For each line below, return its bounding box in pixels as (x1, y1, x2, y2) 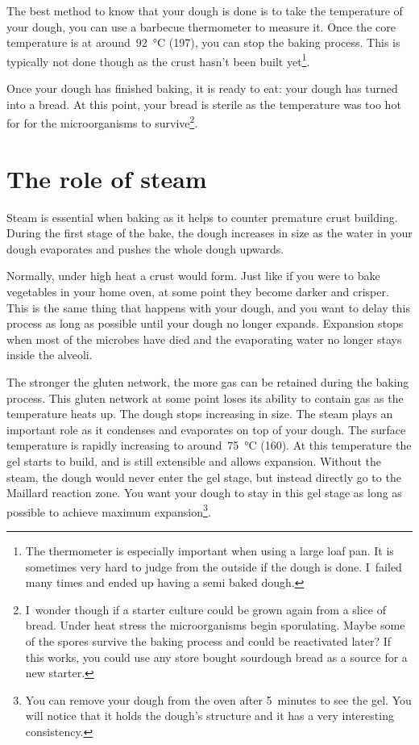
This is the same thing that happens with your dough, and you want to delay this (6, 299, 410, 316)
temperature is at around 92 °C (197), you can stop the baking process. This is (6, 34, 400, 51)
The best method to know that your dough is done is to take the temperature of (6, 2, 403, 19)
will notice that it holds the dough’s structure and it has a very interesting (25, 707, 394, 724)
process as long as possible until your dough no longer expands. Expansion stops (6, 315, 404, 332)
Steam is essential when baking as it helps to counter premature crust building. (6, 208, 398, 225)
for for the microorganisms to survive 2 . (6, 112, 198, 131)
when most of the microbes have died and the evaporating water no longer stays (6, 330, 402, 347)
